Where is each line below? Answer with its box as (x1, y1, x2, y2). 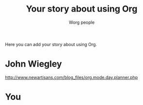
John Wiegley (5, 59, 62, 70)
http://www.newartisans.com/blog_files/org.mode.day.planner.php (5, 74, 138, 80)
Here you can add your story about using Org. (5, 41, 97, 47)
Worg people (69, 19, 95, 25)
